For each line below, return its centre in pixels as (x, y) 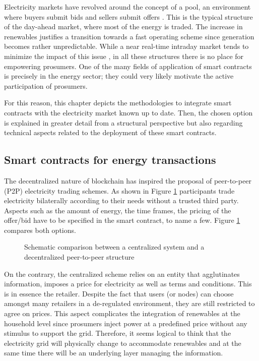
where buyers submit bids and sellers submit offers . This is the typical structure (128, 16)
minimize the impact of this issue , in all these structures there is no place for (124, 56)
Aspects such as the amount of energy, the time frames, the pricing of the (118, 210)
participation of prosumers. (46, 85)
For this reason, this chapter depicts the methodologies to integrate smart (118, 103)
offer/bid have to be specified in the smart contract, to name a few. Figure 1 (122, 220)
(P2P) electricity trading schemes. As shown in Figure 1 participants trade (119, 190)
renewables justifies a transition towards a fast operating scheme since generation (129, 36)
